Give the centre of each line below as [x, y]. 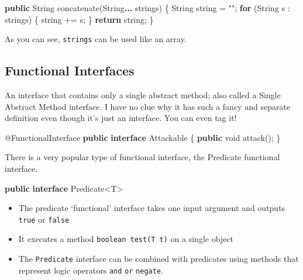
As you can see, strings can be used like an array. [96, 39]
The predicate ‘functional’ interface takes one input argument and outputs [152, 208]
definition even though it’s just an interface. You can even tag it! [121, 118]
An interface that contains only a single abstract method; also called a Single [143, 95]
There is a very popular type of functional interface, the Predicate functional [142, 157]
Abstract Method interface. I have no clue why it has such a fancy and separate [148, 106]
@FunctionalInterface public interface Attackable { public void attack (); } [143, 137]
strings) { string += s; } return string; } [79, 19]
